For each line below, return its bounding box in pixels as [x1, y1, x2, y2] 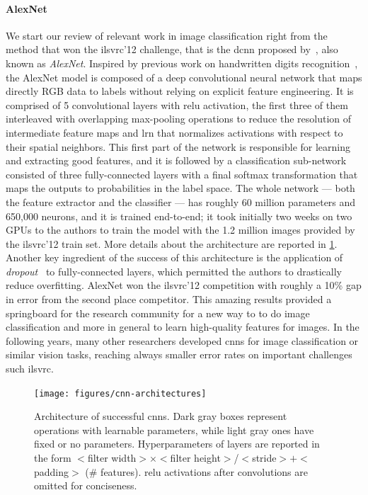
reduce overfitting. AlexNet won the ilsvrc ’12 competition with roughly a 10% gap [6, 278, 362, 292]
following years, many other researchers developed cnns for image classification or [6, 333, 359, 348]
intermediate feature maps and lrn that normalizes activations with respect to [6, 125, 343, 140]
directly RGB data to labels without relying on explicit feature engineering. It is [6, 84, 354, 98]
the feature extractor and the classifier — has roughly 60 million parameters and [6, 194, 356, 209]
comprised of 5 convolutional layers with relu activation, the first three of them [6, 97, 348, 112]
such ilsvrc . [6, 361, 54, 376]
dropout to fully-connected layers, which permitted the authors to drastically [6, 263, 342, 278]
